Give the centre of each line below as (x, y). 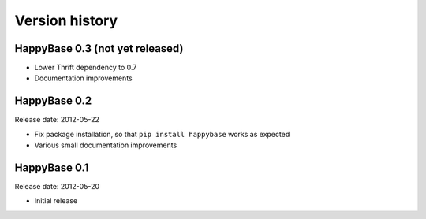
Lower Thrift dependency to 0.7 (86, 68)
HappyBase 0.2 (53, 101)
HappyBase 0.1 (52, 167)
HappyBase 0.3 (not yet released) (99, 48)
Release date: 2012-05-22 (57, 120)
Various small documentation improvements (106, 145)
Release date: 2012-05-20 (57, 187)
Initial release (56, 201)
